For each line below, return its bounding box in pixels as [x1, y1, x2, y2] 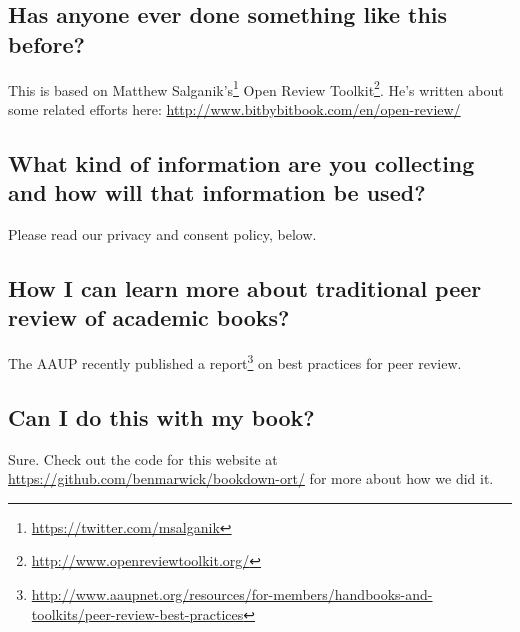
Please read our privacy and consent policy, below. [8, 224, 317, 245]
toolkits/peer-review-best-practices [31, 603, 244, 624]
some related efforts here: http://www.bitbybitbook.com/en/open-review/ [8, 98, 461, 119]
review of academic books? [8, 302, 290, 333]
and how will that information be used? [8, 177, 426, 208]
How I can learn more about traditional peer [8, 273, 482, 304]
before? [8, 28, 86, 59]
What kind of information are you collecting [8, 147, 475, 178]
